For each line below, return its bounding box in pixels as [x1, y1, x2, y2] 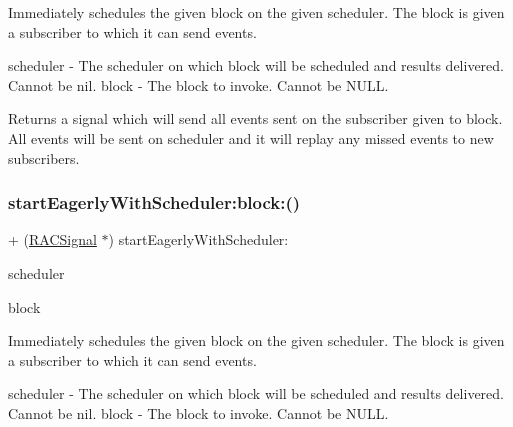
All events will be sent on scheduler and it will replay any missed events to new [8, 127, 494, 148]
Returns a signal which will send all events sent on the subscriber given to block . [8, 108, 503, 129]
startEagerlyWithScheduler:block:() [8, 190, 301, 215]
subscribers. [8, 147, 80, 168]
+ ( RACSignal [8, 229, 97, 250]
